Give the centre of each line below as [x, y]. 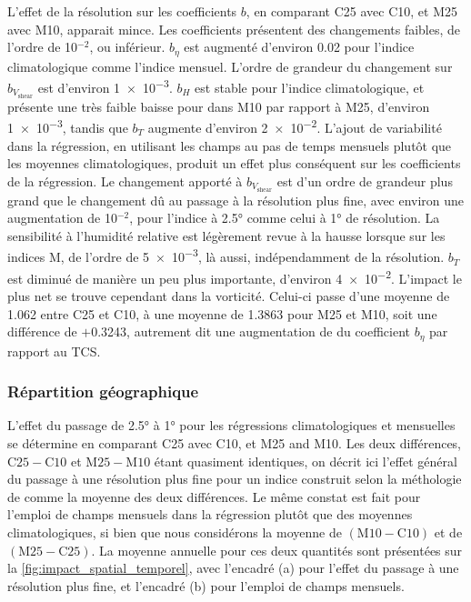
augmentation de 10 [62, 218]
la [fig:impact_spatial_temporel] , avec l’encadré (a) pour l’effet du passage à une [233, 568]
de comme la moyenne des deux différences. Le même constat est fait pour [214, 496]
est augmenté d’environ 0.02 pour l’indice [299, 47]
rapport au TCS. [54, 351]
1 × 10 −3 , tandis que [68, 126]
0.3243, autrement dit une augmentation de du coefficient [251, 331]
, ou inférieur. [127, 47]
